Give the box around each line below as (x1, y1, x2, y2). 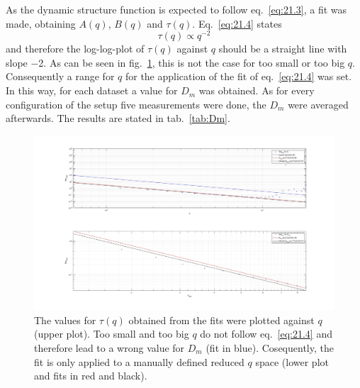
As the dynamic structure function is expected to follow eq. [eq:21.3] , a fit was (6, 2, 347, 16)
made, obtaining (6, 16, 76, 31)
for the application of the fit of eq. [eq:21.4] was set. (125, 69, 352, 84)
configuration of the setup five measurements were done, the (6, 96, 266, 111)
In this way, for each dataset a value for (6, 83, 178, 98)
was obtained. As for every (198, 83, 315, 98)
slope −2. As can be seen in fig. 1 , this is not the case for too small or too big (6, 55, 345, 70)
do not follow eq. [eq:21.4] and (200, 326, 332, 341)
